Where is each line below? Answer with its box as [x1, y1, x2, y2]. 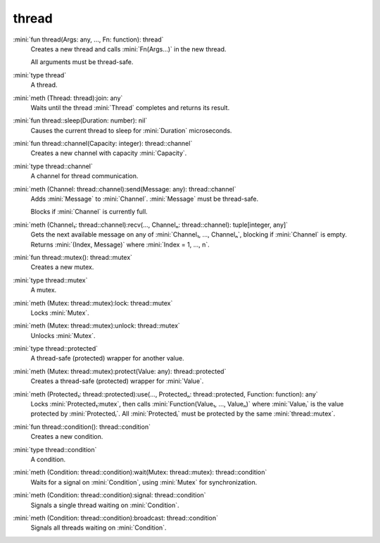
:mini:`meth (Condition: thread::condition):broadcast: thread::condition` [13, 513, 218, 522]
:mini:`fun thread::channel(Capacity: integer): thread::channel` [13, 139, 193, 148]
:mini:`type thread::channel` [13, 162, 93, 170]
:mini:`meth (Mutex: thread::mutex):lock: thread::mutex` [13, 299, 173, 307]
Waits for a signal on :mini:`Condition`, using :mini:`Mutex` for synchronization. [30, 478, 258, 486]
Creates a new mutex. [30, 263, 94, 271]
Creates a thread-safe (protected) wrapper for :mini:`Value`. [30, 377, 204, 385]
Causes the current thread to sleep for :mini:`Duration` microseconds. [30, 126, 232, 135]
